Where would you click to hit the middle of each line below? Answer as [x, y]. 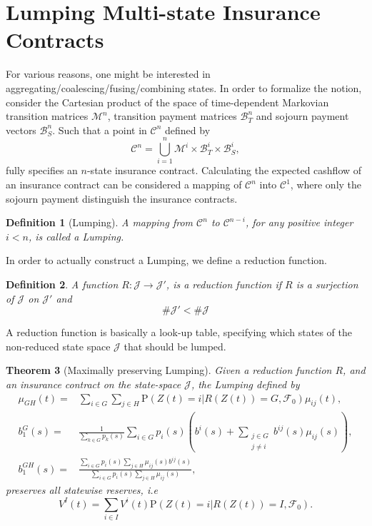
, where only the [326, 184]
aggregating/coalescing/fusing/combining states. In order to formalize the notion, [184, 87]
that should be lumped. [175, 346]
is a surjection [327, 284]
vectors [21, 130]
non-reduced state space [58, 346]
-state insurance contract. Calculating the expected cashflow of [224, 170]
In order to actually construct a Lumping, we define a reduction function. [167, 260]
